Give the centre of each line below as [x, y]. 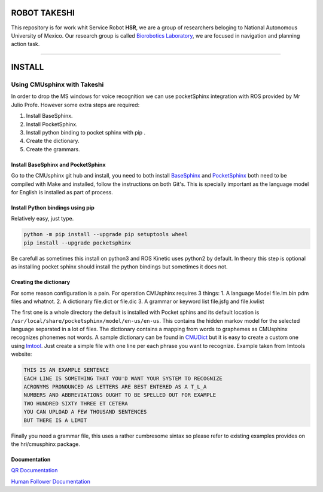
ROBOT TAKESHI [43, 13]
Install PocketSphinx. [52, 124]
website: [22, 354]
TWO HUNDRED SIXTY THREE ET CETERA [76, 403]
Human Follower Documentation [51, 481]
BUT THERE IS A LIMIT [55, 420]
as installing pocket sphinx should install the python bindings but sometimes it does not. [119, 267]
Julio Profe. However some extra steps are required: [75, 105]
